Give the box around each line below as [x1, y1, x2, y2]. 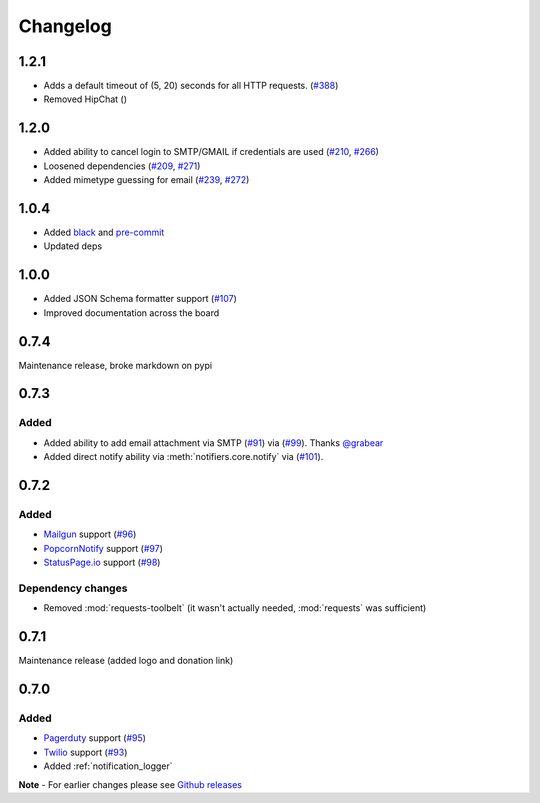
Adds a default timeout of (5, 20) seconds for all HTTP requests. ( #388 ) [43, 80, 339, 92]
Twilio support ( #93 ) [43, 746, 128, 758]
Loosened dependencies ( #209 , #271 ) [43, 160, 201, 172]
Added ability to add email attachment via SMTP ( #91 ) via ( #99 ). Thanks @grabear [43, 436, 384, 449]
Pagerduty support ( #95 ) [43, 732, 147, 744]
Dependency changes [18, 581, 128, 595]
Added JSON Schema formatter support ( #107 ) [43, 293, 237, 305]
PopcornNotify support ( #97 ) [43, 542, 164, 554]
